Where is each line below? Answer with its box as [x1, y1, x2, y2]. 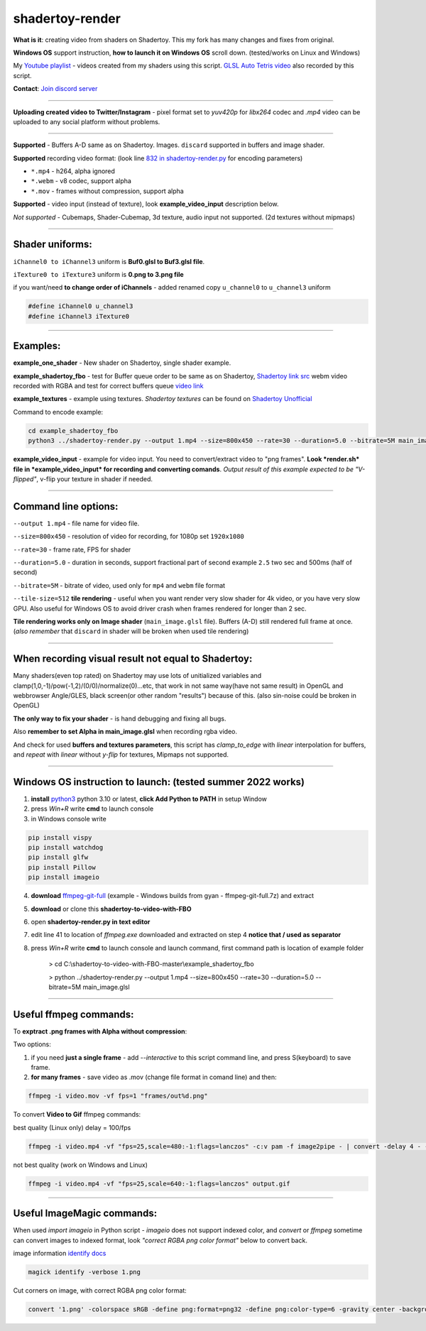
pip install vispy [28, 833, 92, 841]
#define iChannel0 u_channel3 [28, 302, 133, 310]
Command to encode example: [13, 407, 103, 416]
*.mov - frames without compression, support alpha [31, 187, 184, 195]
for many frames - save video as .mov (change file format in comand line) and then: [31, 1073, 277, 1082]
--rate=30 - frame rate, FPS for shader [13, 545, 131, 554]
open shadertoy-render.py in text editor [31, 917, 151, 926]
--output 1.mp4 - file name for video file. [13, 519, 140, 527]
